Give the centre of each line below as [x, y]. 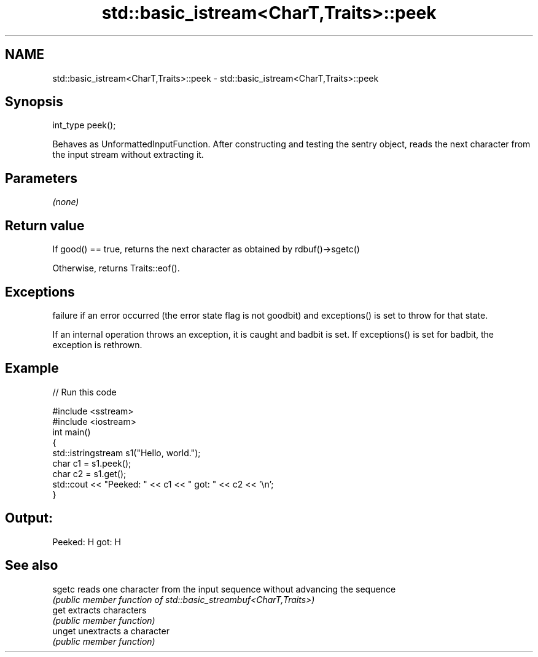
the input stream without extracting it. [128, 155]
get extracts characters [99, 610]
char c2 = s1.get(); [89, 473]
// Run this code [84, 392]
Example [32, 368]
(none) [66, 202]
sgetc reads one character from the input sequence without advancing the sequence [224, 589]
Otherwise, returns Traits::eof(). [116, 268]
